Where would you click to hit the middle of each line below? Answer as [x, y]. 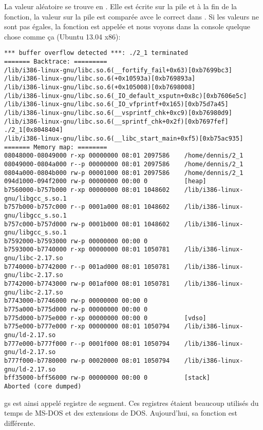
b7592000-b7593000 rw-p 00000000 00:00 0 [76, 241]
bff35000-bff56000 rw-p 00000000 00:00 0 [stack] [107, 378]
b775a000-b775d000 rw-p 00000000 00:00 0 [76, 310]
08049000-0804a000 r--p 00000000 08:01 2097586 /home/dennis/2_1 [124, 164]
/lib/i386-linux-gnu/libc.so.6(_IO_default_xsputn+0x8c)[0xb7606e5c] [126, 96]
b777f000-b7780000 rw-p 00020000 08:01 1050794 [87, 361]
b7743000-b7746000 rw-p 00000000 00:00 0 [76, 301]
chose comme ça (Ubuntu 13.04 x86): [62, 36]
